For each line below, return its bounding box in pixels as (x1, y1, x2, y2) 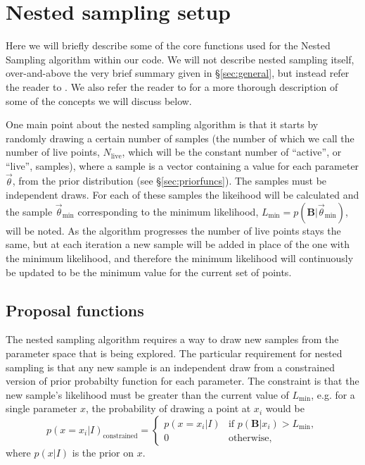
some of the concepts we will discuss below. (6, 93, 192, 108)
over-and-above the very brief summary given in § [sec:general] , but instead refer (6, 66, 350, 80)
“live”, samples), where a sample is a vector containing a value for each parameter (6, 158, 359, 173)
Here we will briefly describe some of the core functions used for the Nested (6, 38, 331, 53)
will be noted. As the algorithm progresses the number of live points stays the (6, 223, 341, 237)
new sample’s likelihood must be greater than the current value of (6, 387, 289, 402)
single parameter (6, 401, 77, 416)
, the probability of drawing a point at (85, 401, 251, 416)
